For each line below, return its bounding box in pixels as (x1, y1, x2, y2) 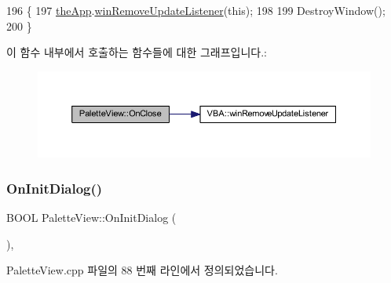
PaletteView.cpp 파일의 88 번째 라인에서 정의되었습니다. (6, 262, 278, 278)
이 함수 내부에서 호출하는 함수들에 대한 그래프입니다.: (6, 44, 267, 60)
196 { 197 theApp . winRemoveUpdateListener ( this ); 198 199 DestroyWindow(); (6, 2, 386, 18)
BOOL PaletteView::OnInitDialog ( (6, 209, 177, 225)
